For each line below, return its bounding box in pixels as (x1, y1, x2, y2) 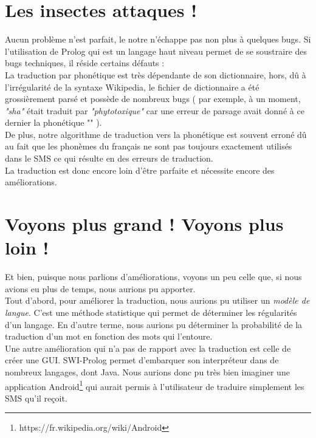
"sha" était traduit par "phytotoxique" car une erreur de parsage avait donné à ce (5, 104, 304, 117)
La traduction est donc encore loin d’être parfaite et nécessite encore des (5, 163, 275, 176)
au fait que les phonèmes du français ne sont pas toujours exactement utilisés (5, 140, 292, 152)
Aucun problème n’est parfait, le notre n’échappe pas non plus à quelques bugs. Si (5, 33, 311, 46)
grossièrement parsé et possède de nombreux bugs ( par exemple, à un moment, (5, 92, 301, 105)
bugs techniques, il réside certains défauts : (5, 56, 165, 69)
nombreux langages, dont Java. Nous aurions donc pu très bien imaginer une (5, 365, 290, 378)
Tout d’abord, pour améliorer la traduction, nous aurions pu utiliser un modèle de (5, 294, 310, 307)
